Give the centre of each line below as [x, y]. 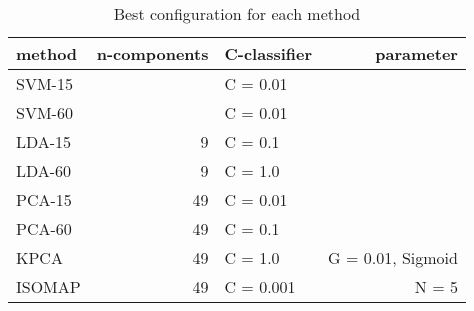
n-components [152, 53]
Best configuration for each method [237, 13]
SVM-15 [44, 83]
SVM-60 [44, 112]
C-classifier [268, 53]
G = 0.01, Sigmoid [393, 257]
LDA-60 [44, 170]
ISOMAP [48, 286]
